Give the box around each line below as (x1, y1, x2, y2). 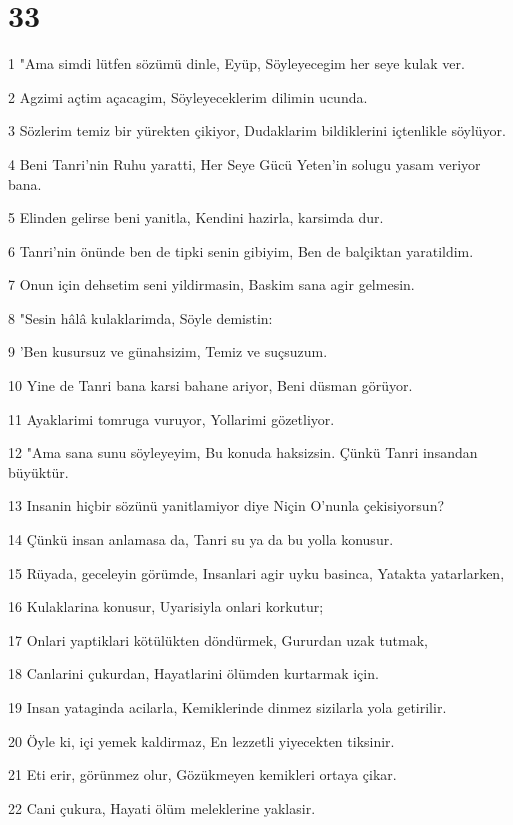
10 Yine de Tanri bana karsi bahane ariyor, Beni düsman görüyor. (8, 375, 413, 396)
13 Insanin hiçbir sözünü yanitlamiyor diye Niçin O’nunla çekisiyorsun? (8, 495, 445, 516)
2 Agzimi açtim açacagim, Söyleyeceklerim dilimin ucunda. (8, 86, 368, 107)
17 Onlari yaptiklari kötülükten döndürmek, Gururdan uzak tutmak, (8, 629, 429, 650)
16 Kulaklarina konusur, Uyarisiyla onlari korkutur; (8, 596, 324, 617)
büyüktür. (8, 461, 69, 482)
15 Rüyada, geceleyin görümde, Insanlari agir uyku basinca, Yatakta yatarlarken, (8, 562, 505, 583)
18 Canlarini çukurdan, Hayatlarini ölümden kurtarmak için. (8, 663, 379, 684)
